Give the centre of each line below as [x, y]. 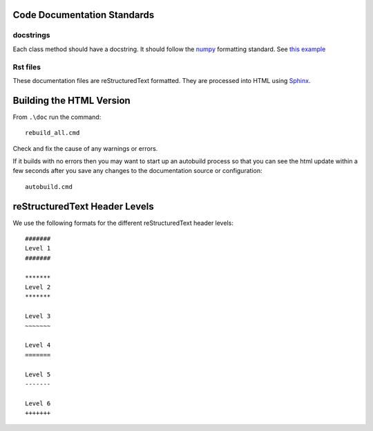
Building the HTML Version [71, 100]
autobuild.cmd [49, 186]
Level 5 [38, 374]
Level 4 [38, 345]
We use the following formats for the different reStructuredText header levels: [123, 223]
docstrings [31, 35]
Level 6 [38, 403]
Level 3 [38, 316]
